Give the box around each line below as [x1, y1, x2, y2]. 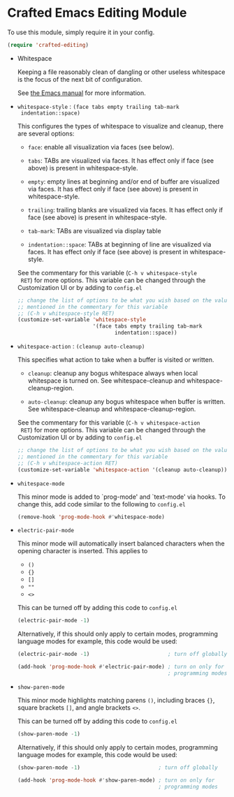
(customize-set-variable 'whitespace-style [17, 316, 147, 323]
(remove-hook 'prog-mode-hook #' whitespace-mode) [17, 513, 166, 520]
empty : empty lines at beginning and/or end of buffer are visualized [27, 177, 220, 186]
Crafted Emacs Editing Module [7, 5, 187, 21]
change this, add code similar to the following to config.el [17, 499, 187, 508]
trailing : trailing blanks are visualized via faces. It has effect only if [27, 205, 224, 214]
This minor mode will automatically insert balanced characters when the [17, 539, 225, 548]
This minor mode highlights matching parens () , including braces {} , [17, 696, 215, 704]
